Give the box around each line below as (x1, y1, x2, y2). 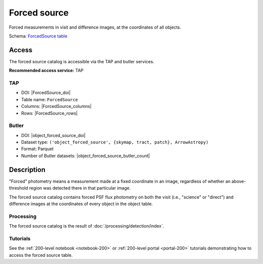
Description (9, 165, 46, 174)
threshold (9, 185, 29, 191)
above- (231, 178, 246, 184)
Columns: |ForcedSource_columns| (21, 104, 92, 109)
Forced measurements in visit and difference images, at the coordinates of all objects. (9, 24, 181, 30)
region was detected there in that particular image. (29, 185, 131, 191)
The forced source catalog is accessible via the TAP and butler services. (9, 58, 154, 64)
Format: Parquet (21, 146, 54, 152)
